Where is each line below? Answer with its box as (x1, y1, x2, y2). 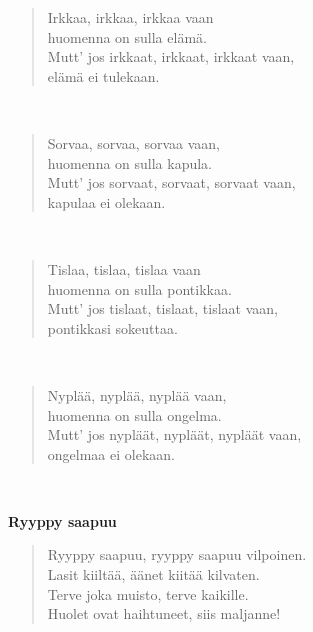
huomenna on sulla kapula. (47, 152, 213, 173)
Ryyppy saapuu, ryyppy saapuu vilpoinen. (47, 544, 307, 565)
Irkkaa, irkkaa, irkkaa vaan (47, 7, 214, 27)
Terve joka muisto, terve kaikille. (47, 583, 249, 604)
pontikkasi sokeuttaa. (47, 317, 178, 338)
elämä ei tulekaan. (47, 65, 160, 86)
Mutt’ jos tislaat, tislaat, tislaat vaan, (47, 298, 278, 319)
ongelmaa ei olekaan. (47, 443, 175, 464)
